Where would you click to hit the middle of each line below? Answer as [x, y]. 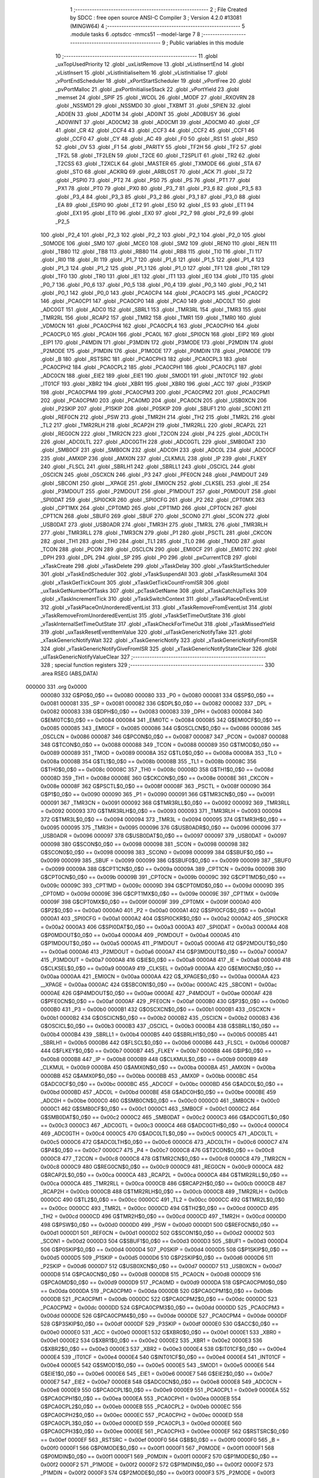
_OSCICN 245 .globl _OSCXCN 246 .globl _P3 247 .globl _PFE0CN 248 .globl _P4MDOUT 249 [154, 475]
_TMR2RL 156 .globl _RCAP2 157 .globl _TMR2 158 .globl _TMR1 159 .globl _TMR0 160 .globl [151, 318]
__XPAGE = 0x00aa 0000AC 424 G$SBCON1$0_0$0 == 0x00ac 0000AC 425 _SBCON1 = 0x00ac [159, 985]
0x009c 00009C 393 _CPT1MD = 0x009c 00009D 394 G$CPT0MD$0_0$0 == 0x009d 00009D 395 [162, 885]
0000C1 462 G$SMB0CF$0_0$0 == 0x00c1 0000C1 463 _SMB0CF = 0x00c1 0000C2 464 [150, 1109]
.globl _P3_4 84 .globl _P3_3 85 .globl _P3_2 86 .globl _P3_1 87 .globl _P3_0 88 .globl [158, 197]
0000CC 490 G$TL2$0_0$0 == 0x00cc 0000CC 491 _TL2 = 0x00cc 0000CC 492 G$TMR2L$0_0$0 [162, 1200]
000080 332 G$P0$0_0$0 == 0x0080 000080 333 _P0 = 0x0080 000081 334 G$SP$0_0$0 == [157, 695]
